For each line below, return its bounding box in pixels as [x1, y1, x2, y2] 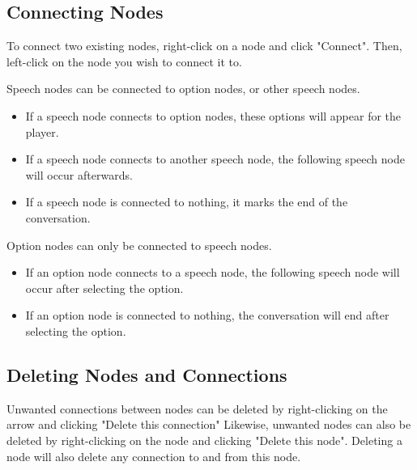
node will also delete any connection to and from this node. [6, 447, 301, 464]
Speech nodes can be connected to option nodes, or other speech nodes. [6, 80, 360, 97]
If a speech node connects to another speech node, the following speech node [25, 150, 405, 167]
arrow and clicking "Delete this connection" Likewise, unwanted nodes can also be [6, 416, 411, 433]
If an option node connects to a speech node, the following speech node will [25, 264, 400, 281]
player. [25, 123, 59, 140]
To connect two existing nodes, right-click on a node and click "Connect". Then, [6, 37, 402, 54]
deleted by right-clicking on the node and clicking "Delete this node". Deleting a [6, 431, 402, 448]
